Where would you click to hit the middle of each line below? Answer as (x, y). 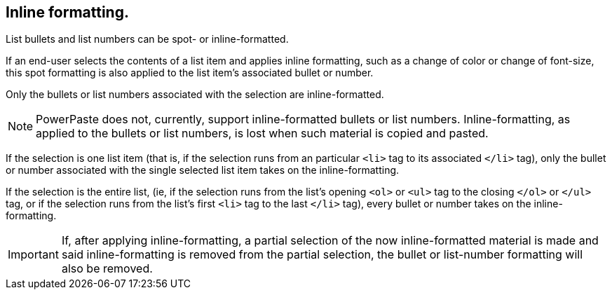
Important (33, 255)
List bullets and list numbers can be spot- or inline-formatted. (147, 39)
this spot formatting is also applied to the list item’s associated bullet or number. (190, 73)
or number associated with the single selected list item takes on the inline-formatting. (203, 170)
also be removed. (107, 269)
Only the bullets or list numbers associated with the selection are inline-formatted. (195, 95)
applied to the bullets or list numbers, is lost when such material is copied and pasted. (262, 133)
